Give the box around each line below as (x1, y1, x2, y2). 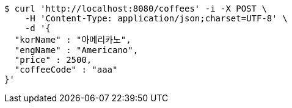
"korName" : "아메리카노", (14, 35, 131, 45)
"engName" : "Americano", (14, 45, 139, 55)
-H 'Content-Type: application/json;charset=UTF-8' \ (24, 13, 288, 23)
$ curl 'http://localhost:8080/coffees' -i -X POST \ (4, 4, 267, 13)
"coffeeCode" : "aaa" (14, 65, 118, 74)
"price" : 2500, (14, 55, 92, 65)
